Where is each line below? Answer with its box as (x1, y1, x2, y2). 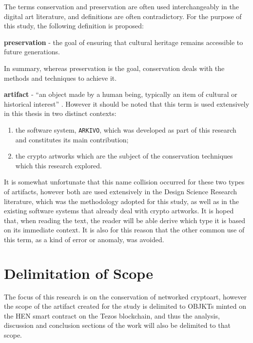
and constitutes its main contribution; (15, 134, 129, 144)
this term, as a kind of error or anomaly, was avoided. (4, 234, 164, 244)
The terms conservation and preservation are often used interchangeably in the (4, 1, 239, 11)
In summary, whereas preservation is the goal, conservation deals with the (4, 63, 225, 73)
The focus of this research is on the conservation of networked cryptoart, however (4, 291, 247, 301)
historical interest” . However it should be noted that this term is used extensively (4, 98, 250, 109)
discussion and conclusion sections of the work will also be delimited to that (4, 320, 231, 330)
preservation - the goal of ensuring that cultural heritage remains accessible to (4, 37, 243, 47)
